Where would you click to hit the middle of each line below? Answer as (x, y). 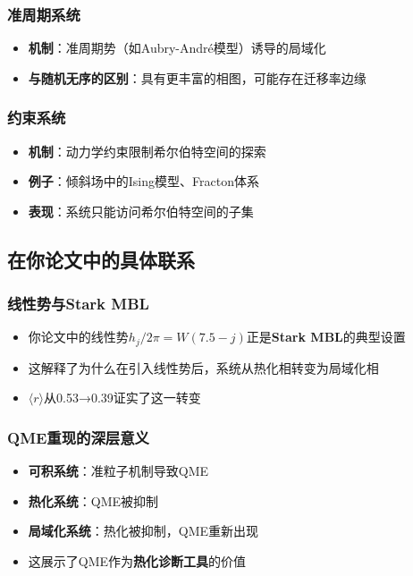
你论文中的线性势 (78, 337)
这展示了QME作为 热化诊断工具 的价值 (137, 561)
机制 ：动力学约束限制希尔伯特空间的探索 (147, 151)
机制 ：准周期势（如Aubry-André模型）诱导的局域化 (177, 48)
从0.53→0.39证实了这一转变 (122, 398)
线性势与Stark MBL (78, 304)
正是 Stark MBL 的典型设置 (326, 337)
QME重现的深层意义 (78, 437)
